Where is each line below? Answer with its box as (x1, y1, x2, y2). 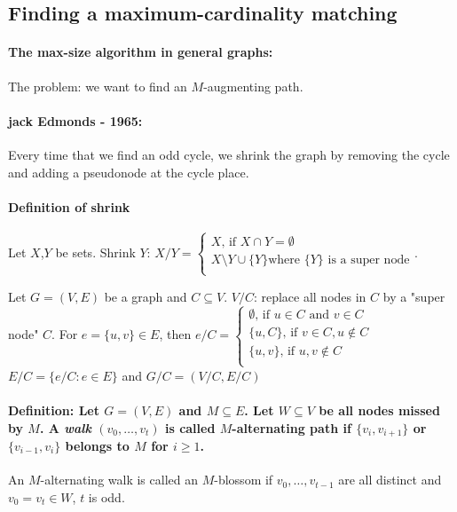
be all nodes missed (319, 400, 440, 419)
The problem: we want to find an (8, 76, 187, 95)
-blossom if (214, 470, 273, 489)
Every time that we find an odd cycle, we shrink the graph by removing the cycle (8, 145, 450, 163)
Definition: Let (8, 400, 99, 419)
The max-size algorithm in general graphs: (8, 43, 273, 61)
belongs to (65, 437, 130, 454)
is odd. (88, 487, 125, 506)
